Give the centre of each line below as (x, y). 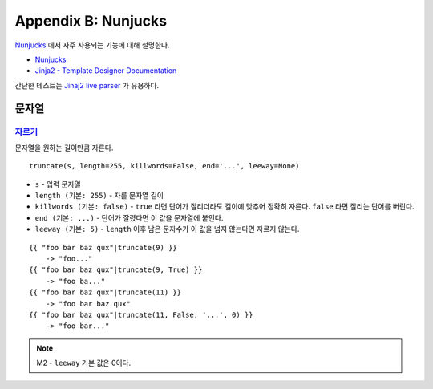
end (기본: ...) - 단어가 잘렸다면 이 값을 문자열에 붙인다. (129, 217)
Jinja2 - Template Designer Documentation (106, 71)
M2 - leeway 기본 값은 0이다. (84, 363)
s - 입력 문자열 (58, 184)
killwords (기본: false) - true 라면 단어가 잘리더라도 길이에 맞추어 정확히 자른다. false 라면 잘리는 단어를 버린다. (225, 207)
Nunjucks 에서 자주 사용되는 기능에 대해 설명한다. (92, 45)
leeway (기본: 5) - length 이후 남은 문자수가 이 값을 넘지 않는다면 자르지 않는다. (167, 229)
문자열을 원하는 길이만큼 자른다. (64, 148)
